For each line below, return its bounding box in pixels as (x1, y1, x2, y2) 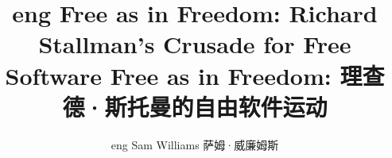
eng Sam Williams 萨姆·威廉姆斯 (111, 136, 279, 152)
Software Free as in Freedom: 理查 (5, 59, 385, 91)
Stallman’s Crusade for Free (38, 28, 351, 60)
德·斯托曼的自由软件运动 (62, 90, 328, 122)
